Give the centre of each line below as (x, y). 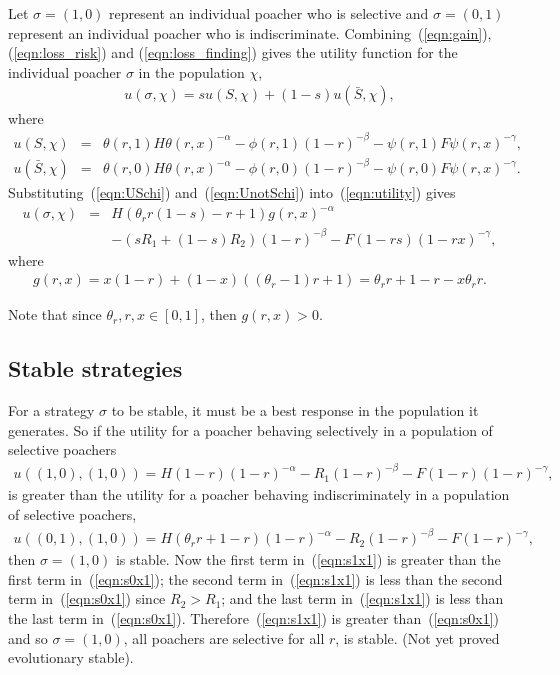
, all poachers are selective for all (224, 637)
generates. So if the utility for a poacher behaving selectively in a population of (250, 429)
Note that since (55, 314)
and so (28, 637)
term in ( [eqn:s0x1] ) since (87, 598)
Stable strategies (95, 368)
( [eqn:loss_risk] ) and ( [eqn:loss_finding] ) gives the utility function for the (233, 52)
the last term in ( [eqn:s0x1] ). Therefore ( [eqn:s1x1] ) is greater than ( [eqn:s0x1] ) (254, 617)
